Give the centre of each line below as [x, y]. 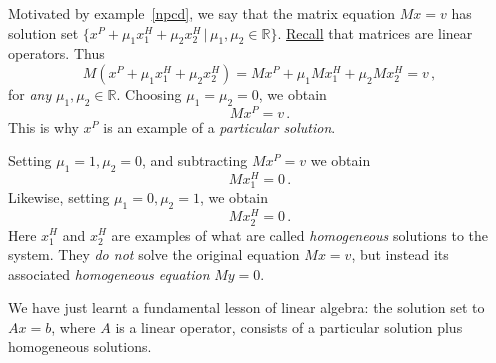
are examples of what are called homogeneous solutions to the [300, 234]
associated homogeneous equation [109, 273]
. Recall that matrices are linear [375, 32]
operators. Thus [56, 53]
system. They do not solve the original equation [154, 254]
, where [73, 326]
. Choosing [149, 93]
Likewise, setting [59, 197]
